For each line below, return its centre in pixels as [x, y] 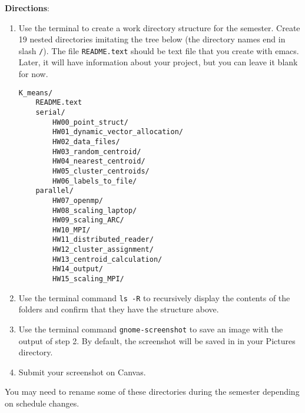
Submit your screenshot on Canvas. [82, 372]
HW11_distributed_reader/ [103, 240]
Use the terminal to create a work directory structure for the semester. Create [159, 27]
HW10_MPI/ [72, 230]
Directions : [27, 8]
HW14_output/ [78, 269]
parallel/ [54, 191]
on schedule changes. [42, 403]
